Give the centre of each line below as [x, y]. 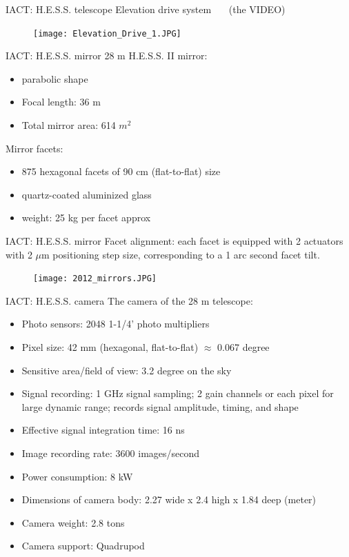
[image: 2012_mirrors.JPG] [95, 279]
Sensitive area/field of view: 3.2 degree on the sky [127, 370]
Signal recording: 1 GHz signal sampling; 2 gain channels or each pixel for [178, 393]
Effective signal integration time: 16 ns [103, 430]
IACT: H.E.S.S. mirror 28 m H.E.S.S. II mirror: [107, 55]
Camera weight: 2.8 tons [73, 522]
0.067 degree [243, 347]
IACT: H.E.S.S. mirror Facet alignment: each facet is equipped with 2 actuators [174, 241]
